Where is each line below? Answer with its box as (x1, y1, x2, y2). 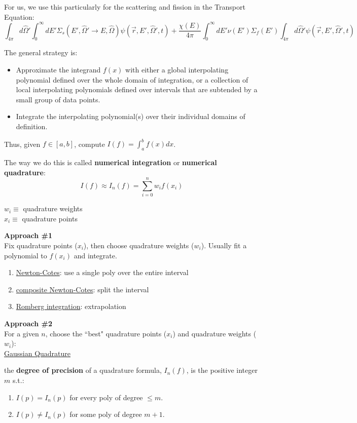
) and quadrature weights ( (172, 328, 257, 338)
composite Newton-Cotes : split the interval (16, 284, 149, 294)
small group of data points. (16, 94, 100, 104)
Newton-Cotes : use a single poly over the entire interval (16, 267, 189, 278)
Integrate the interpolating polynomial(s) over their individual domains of (16, 111, 245, 122)
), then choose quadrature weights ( (83, 240, 194, 251)
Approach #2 (4, 318, 53, 328)
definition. (16, 121, 48, 132)
